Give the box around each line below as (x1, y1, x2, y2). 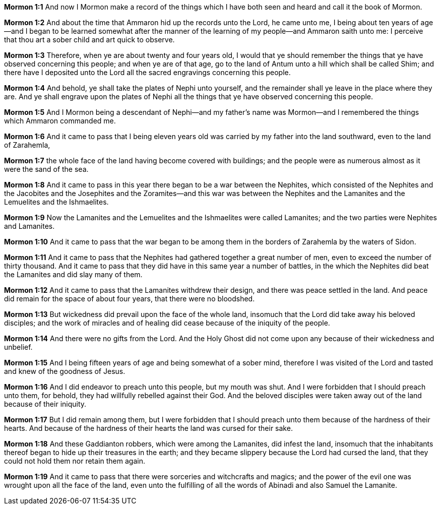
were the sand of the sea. (4, 165, 89, 173)
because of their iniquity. (4, 400, 87, 408)
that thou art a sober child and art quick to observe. (4, 35, 175, 44)
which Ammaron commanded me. (4, 116, 116, 125)
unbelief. (4, 343, 33, 351)
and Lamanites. (4, 222, 55, 230)
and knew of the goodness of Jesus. (4, 367, 125, 375)
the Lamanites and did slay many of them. (4, 270, 143, 279)
